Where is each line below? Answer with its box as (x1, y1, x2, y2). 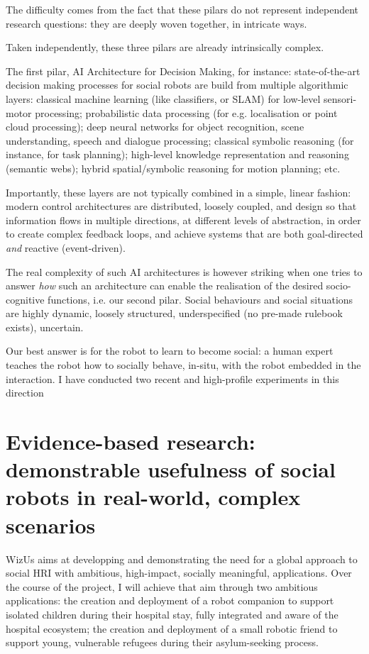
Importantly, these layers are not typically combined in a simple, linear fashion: (6, 184, 351, 199)
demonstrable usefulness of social (6, 455, 336, 484)
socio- (326, 278, 351, 293)
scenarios (6, 510, 96, 539)
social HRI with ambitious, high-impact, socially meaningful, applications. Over (6, 565, 352, 580)
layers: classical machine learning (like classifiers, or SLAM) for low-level (6, 91, 321, 106)
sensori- (324, 91, 357, 106)
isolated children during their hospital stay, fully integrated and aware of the (6, 606, 338, 621)
